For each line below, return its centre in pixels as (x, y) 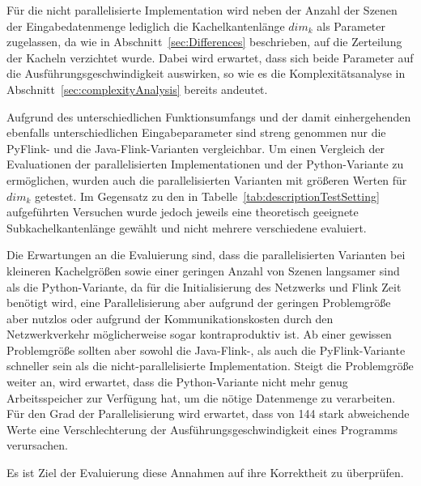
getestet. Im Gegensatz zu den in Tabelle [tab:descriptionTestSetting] (207, 196)
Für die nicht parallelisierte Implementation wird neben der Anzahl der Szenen (202, 10)
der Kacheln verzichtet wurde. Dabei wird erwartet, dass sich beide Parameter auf (210, 57)
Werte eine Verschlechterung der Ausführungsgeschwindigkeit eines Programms (202, 429)
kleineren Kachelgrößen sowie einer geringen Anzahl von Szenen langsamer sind (203, 270)
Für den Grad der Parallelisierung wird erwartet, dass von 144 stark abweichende (208, 414)
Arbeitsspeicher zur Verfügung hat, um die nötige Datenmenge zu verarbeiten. (201, 397)
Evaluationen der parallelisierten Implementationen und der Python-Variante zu (205, 164)
